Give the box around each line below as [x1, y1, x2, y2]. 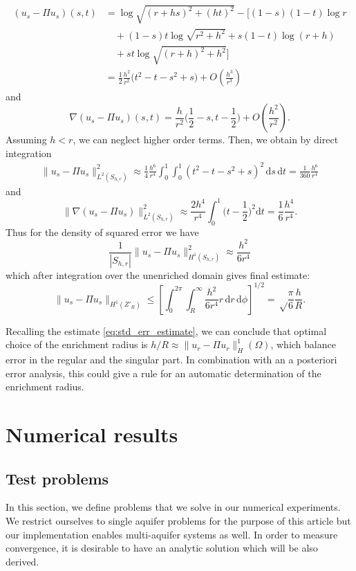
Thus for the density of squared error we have [6, 224, 199, 239]
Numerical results [6, 420, 178, 448]
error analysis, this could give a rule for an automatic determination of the [6, 365, 321, 380]
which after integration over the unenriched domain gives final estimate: [6, 267, 310, 282]
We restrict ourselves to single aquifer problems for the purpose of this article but [6, 514, 351, 527]
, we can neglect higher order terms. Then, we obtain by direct [73, 132, 339, 147]
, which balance [270, 337, 336, 352]
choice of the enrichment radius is [6, 337, 148, 352]
